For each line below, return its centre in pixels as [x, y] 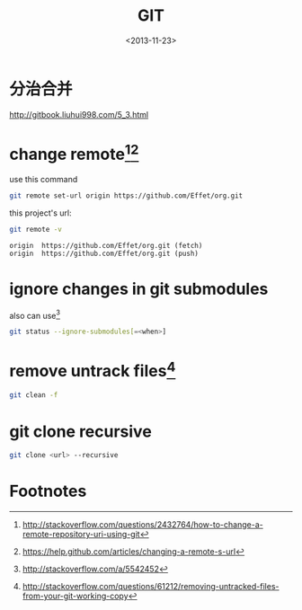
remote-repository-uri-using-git [81, 535]
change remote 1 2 [74, 152]
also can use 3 [35, 314]
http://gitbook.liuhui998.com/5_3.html [79, 114]
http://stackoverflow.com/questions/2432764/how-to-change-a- [142, 525]
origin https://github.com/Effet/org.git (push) [104, 253]
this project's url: [40, 213]
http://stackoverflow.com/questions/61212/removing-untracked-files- [151, 587]
